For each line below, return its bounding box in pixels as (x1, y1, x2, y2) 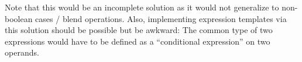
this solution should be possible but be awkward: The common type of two (5, 24, 273, 36)
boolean (5, 12, 33, 24)
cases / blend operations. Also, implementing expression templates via (35, 12, 287, 24)
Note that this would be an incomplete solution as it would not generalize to (5, 1, 279, 13)
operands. (5, 46, 39, 59)
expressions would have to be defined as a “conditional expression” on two (5, 35, 270, 47)
